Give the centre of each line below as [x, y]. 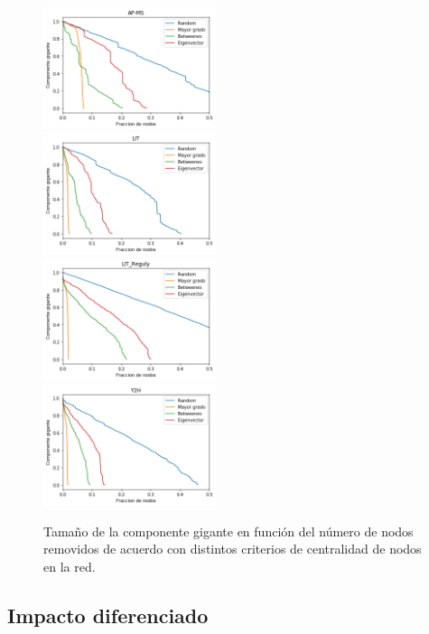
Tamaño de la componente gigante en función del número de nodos [228, 531]
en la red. [70, 566]
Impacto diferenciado [108, 615]
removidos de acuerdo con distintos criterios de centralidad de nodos [233, 549]
